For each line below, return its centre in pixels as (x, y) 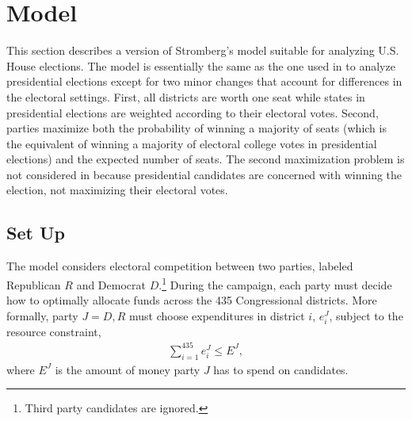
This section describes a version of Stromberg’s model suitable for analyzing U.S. (203, 50)
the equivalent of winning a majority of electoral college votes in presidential (192, 143)
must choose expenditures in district (217, 315)
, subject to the (366, 315)
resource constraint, (54, 331)
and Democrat (111, 284)
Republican (34, 284)
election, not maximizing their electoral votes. (117, 190)
